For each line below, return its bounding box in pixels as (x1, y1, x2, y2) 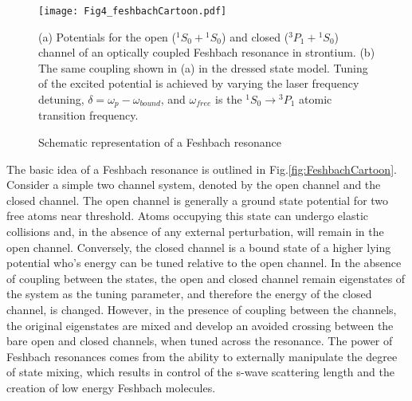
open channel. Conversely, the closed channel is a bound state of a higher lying (6, 238, 391, 255)
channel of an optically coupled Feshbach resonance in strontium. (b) (38, 44, 375, 61)
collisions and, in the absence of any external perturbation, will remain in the (6, 223, 384, 240)
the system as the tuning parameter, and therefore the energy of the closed (6, 285, 372, 302)
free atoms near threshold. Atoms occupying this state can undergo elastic (6, 207, 369, 224)
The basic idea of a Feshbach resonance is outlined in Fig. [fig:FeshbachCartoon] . (6, 160, 397, 177)
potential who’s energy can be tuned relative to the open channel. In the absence (6, 254, 402, 271)
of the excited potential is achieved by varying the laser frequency (38, 75, 359, 92)
